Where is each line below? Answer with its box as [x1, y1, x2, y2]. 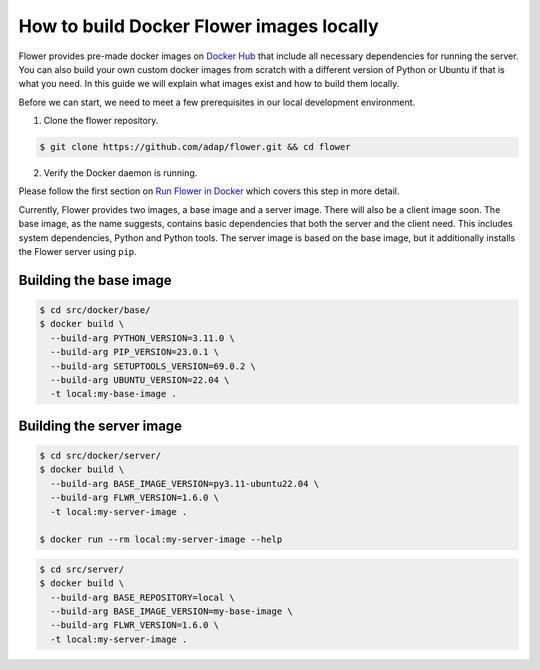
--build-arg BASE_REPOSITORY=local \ [50, 591, 235, 603]
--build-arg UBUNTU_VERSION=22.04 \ [50, 374, 230, 385]
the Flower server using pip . [18, 246, 137, 258]
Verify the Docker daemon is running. [43, 167, 198, 179]
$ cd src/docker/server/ [39, 450, 162, 461]
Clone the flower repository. [43, 115, 159, 127]
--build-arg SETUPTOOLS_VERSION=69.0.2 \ [50, 360, 257, 372]
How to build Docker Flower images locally [18, 15, 379, 37]
